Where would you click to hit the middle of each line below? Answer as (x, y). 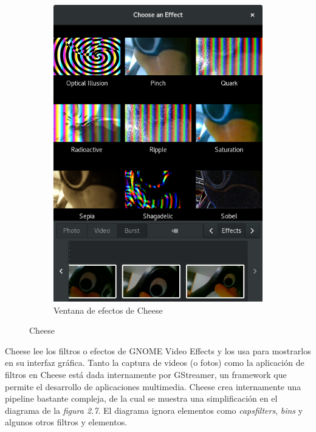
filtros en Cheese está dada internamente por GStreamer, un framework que (146, 374)
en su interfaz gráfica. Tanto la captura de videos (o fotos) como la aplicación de (155, 363)
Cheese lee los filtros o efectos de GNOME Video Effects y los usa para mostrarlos (158, 350)
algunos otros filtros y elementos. (66, 422)
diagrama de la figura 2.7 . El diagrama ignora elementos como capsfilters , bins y (154, 410)
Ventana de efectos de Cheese (108, 310)
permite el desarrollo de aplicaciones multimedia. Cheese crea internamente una (153, 386)
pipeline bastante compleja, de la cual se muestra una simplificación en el (141, 398)
